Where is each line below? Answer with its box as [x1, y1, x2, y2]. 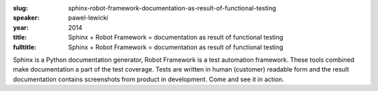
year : [13, 23, 29, 31]
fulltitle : [13, 42, 36, 51]
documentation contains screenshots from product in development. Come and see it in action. [13, 75, 284, 83]
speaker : [13, 14, 40, 22]
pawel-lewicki [68, 14, 108, 22]
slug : [13, 4, 28, 12]
